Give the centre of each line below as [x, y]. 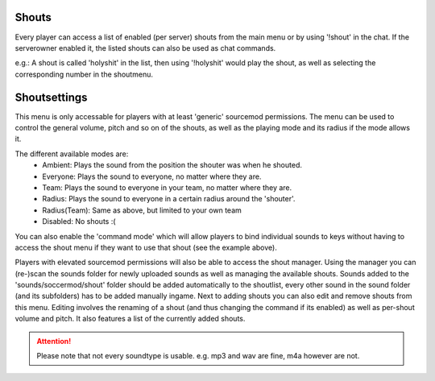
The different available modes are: [72, 154]
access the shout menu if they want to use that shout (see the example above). [146, 247]
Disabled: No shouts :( [79, 222]
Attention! [54, 341]
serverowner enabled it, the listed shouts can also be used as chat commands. [145, 48]
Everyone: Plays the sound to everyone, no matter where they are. [152, 176]
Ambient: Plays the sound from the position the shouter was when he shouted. [172, 165]
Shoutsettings [51, 97]
